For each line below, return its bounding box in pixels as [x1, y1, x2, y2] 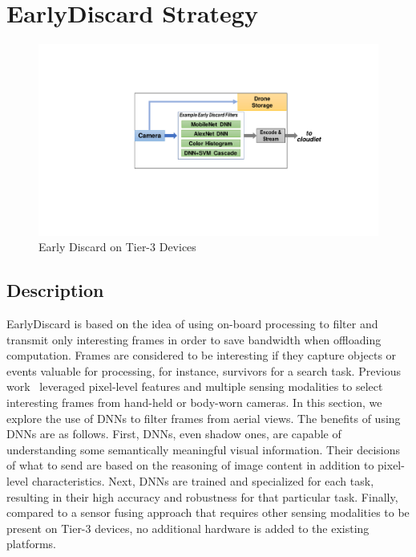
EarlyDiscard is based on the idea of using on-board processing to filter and [6, 315, 378, 332]
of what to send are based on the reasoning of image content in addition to [6, 457, 374, 474]
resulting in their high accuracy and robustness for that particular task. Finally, [6, 488, 398, 505]
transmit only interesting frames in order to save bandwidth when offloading [6, 331, 382, 348]
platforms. [6, 535, 56, 552]
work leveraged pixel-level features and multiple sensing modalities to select [6, 378, 383, 395]
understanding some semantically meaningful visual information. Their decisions [6, 441, 401, 457]
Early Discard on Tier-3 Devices [38, 238, 196, 255]
